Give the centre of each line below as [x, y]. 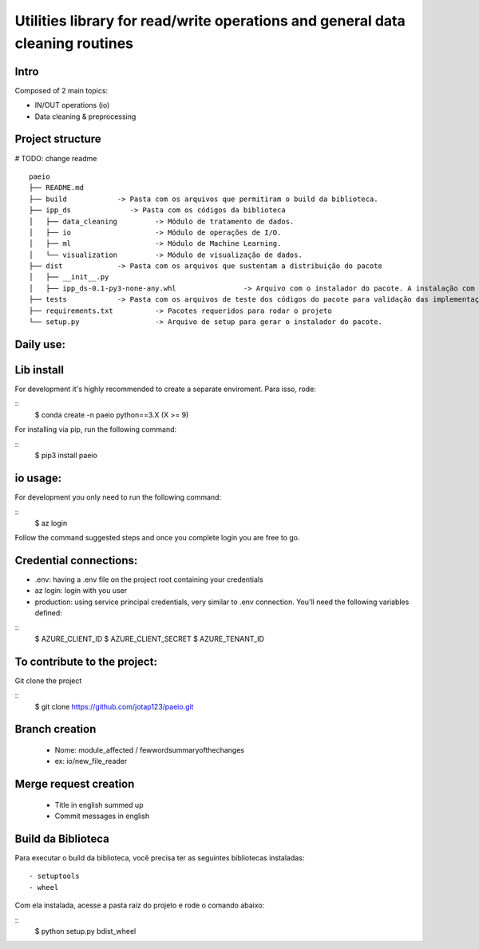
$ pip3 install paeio [66, 455]
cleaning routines [74, 43]
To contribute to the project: [86, 661]
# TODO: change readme [56, 158]
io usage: [38, 478]
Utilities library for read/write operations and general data [210, 21]
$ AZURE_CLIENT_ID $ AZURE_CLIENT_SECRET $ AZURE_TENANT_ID [150, 639]
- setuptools [54, 876]
